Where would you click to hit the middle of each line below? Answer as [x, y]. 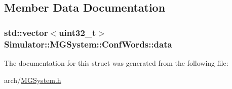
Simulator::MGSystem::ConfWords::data [88, 44]
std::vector [26, 32]
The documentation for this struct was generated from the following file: [116, 62]
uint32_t [78, 32]
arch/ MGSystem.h [33, 80]
